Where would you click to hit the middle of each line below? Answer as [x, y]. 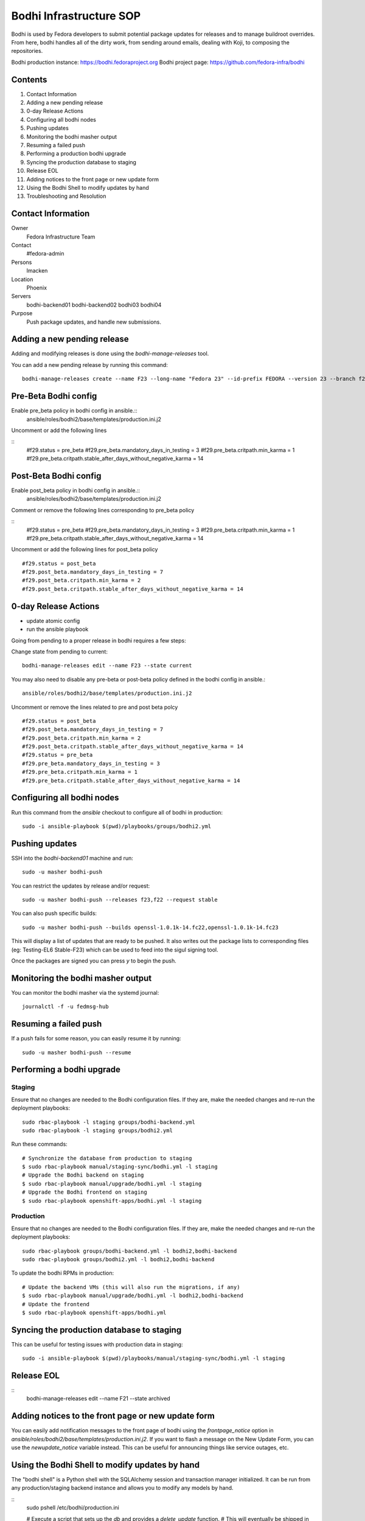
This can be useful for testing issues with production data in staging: [97, 1344]
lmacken [37, 271]
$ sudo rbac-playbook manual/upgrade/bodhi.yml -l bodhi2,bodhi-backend [133, 1296]
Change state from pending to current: [59, 652]
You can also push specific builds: [54, 913]
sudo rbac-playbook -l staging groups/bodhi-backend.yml [109, 1122]
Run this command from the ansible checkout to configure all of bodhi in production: [117, 812]
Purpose [22, 313]
